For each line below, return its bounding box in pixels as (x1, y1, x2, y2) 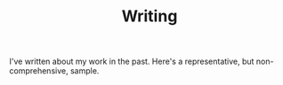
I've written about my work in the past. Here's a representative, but (9, 56, 255, 67)
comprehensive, (9, 66, 69, 76)
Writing (121, 6, 178, 27)
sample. (69, 66, 100, 76)
